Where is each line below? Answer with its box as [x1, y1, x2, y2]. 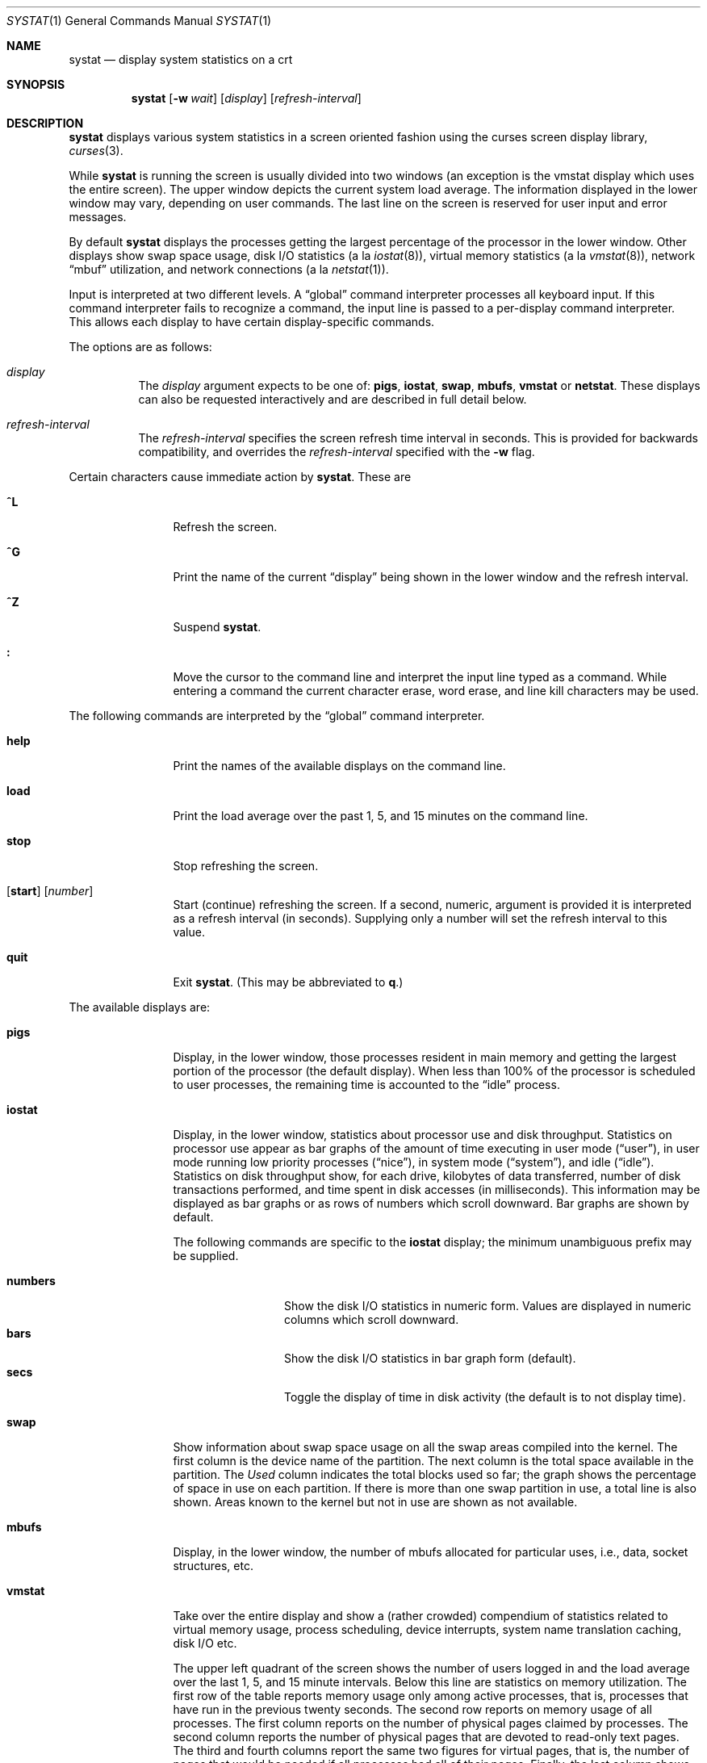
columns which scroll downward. [284, 1313, 459, 1326]
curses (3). [69, 144, 123, 157]
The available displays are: [69, 1000, 211, 1014]
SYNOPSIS [6, 77, 65, 91]
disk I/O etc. [173, 1636, 237, 1650]
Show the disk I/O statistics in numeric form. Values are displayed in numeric [284, 1299, 692, 1313]
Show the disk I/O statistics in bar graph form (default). [284, 1351, 576, 1365]
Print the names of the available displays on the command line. [173, 759, 506, 773]
